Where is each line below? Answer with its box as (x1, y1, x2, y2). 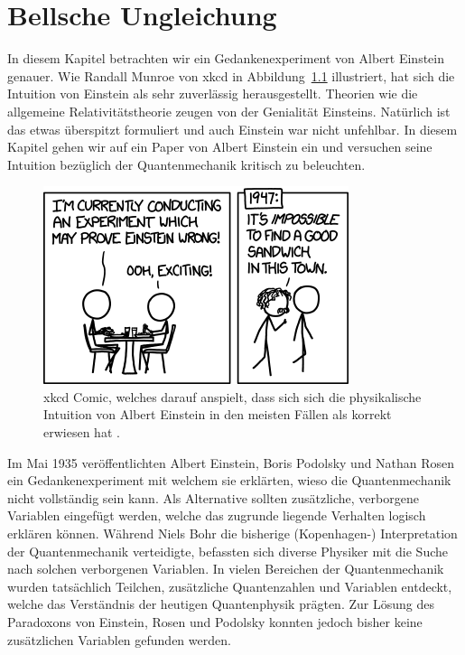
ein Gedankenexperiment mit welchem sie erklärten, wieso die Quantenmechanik (7, 471, 451, 490)
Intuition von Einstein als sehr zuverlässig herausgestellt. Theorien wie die (7, 84, 418, 103)
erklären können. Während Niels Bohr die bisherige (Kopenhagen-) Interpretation (7, 524, 458, 543)
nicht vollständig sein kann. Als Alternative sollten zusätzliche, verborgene (7, 488, 419, 507)
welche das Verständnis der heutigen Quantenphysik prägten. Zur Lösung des (7, 594, 434, 613)
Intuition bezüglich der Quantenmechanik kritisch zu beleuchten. (7, 154, 366, 173)
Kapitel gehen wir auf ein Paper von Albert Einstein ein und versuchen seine (7, 137, 432, 156)
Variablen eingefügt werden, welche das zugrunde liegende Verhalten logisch (7, 506, 426, 525)
